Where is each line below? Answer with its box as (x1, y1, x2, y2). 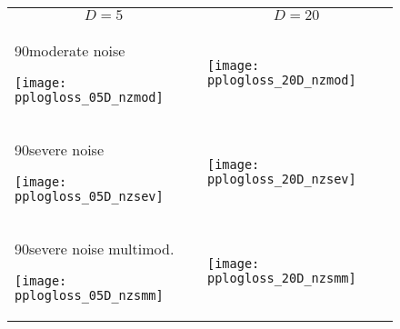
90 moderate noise (15, 40, 125, 61)
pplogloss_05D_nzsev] (15, 189, 164, 204)
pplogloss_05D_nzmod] (15, 90, 164, 105)
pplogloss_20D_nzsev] (207, 171, 356, 186)
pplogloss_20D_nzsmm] (207, 270, 356, 285)
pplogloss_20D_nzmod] (207, 72, 356, 87)
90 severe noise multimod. (15, 238, 175, 259)
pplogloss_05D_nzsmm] (15, 288, 164, 303)
